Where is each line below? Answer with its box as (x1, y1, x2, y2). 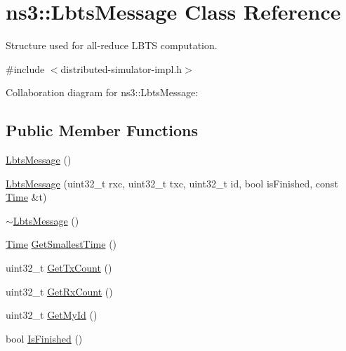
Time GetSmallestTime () (6, 237, 117, 251)
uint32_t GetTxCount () (6, 260, 112, 275)
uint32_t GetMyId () (6, 307, 98, 322)
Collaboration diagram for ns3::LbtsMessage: (6, 85, 199, 100)
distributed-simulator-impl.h (60, 61, 182, 76)
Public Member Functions (6, 119, 198, 141)
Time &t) (6, 190, 47, 204)
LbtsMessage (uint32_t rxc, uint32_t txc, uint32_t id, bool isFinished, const (6, 175, 338, 190)
